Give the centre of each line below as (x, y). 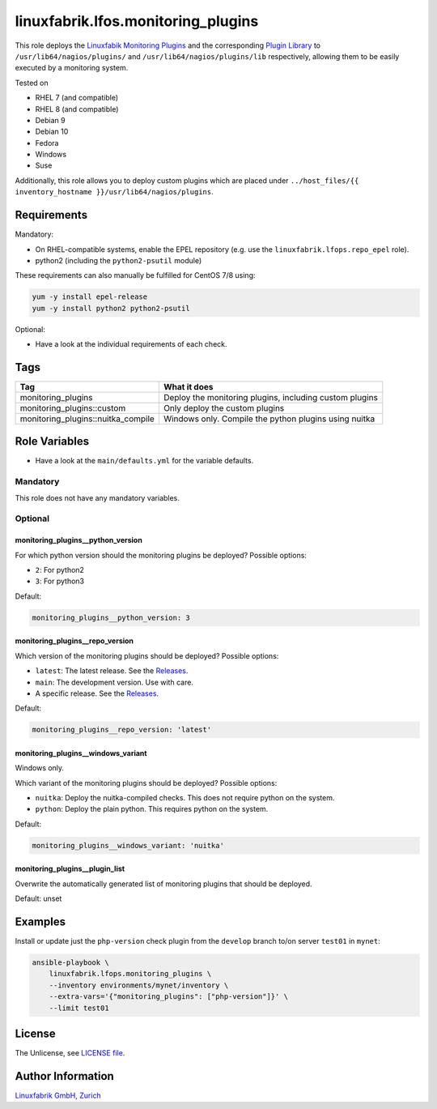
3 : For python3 (60, 581)
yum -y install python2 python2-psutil (111, 308)
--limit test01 (79, 1008)
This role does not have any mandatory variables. (97, 497)
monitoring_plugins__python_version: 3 (111, 617)
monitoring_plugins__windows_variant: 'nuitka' (128, 845)
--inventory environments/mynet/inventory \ (139, 985)
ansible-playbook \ (70, 963)
